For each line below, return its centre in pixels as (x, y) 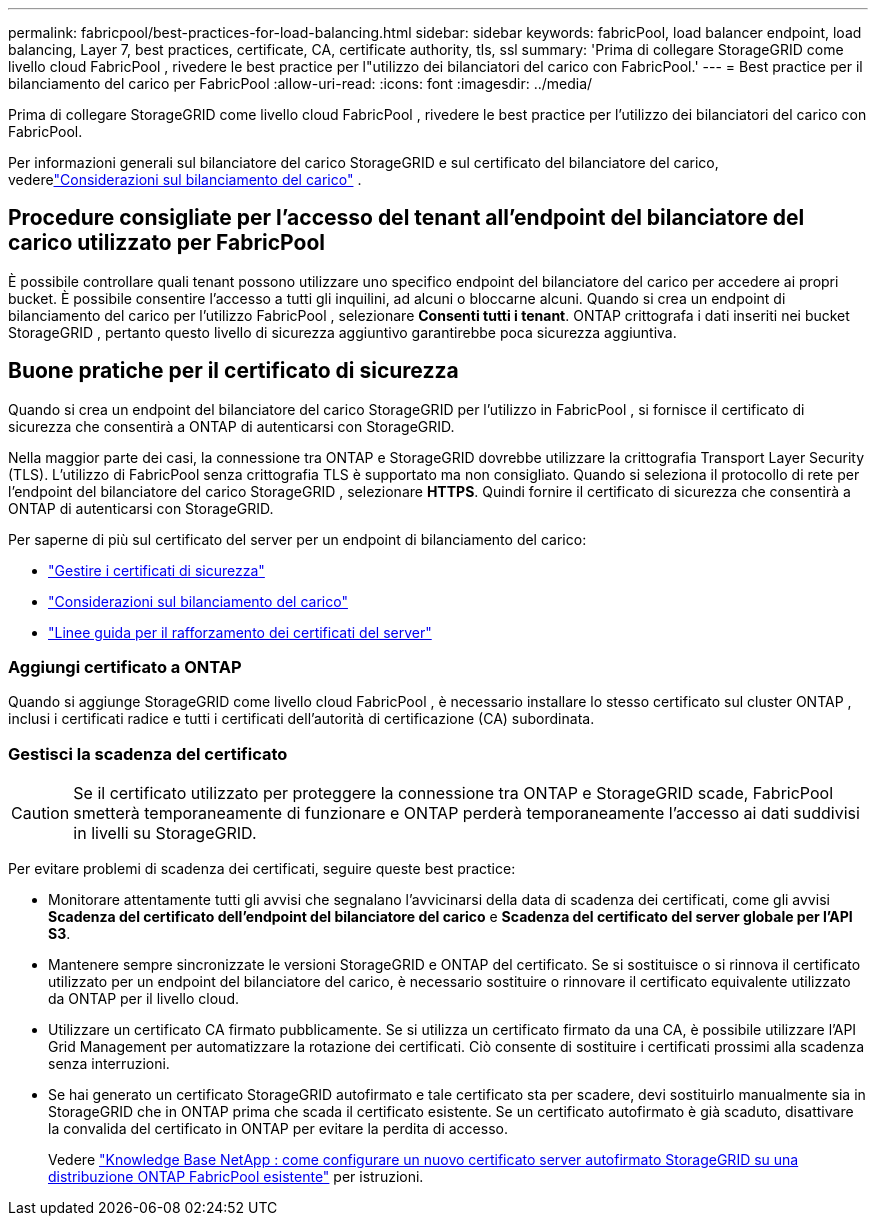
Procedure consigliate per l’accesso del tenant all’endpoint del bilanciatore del (406, 218)
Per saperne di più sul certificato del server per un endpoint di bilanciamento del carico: (297, 539)
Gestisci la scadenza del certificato (148, 753)
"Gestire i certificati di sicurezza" (156, 570)
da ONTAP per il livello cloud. (143, 999)
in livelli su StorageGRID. (165, 833)
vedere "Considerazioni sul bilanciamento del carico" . (185, 179)
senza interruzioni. (109, 1064)
